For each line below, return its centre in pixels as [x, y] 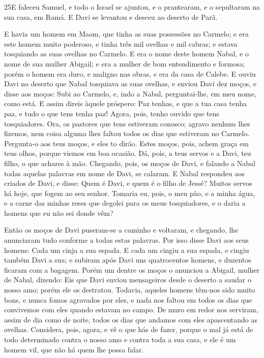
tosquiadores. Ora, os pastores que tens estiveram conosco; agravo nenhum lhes [127, 123]
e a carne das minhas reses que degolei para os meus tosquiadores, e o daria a [125, 203]
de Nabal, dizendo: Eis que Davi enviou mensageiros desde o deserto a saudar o [128, 280]
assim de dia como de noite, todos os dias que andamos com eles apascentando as [131, 319]
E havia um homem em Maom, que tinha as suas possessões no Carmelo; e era [126, 34]
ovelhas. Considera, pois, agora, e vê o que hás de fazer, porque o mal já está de [129, 329]
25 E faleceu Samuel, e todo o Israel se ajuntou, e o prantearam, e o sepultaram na [132, 7]
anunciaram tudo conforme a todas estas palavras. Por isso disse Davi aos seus [126, 240]
